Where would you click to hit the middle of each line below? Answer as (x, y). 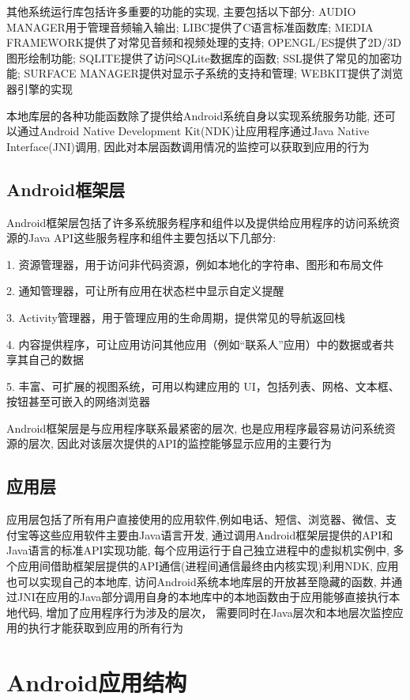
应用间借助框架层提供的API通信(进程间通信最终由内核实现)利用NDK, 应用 (208, 566)
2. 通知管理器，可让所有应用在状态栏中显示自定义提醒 (145, 291)
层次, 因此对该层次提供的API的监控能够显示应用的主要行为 (180, 443)
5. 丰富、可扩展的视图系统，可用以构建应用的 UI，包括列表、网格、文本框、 (203, 386)
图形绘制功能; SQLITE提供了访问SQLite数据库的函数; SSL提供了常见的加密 (199, 57)
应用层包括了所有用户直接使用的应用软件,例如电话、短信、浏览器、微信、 (196, 519)
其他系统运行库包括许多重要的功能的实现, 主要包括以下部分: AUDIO (181, 11)
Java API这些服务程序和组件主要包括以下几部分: (152, 238)
